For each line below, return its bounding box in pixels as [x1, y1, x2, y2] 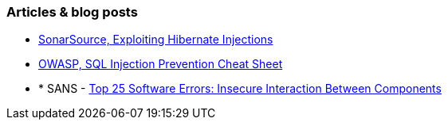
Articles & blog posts [6, 4, 138, 20]
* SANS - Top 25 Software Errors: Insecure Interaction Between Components [38, 82, 442, 96]
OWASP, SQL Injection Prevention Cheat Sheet [38, 57, 283, 71]
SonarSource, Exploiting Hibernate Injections [38, 32, 273, 47]
